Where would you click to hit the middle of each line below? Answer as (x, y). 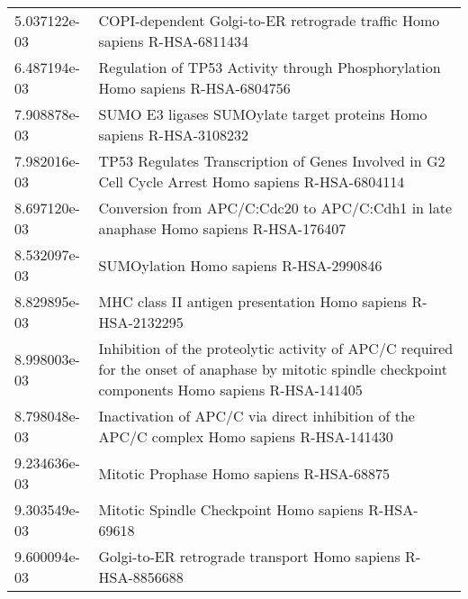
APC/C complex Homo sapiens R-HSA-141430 (246, 436)
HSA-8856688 (141, 577)
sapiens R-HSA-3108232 (174, 135)
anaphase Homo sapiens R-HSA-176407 (222, 228)
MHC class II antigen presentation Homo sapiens (253, 301)
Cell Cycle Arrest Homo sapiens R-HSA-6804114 (252, 182)
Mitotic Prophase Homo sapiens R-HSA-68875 (244, 473)
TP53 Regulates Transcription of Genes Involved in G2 (272, 161)
